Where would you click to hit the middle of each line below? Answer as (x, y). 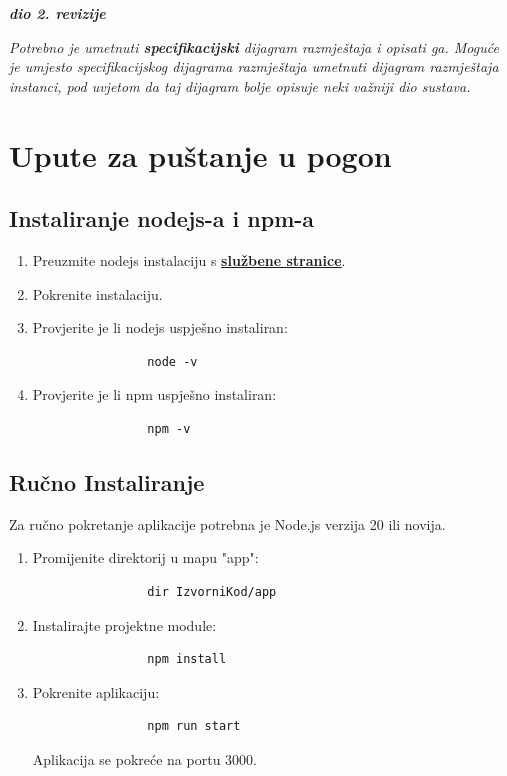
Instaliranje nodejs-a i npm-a (162, 218)
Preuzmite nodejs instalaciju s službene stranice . (189, 259)
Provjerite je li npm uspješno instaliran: (154, 394)
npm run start (194, 726)
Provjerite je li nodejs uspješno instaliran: (160, 327)
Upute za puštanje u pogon (200, 154)
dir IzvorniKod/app (212, 591)
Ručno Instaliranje (107, 481)
